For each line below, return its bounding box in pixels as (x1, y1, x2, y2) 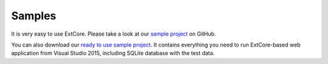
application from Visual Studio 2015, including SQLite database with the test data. (11, 50, 215, 57)
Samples (11, 9, 56, 22)
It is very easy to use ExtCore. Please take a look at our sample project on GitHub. (11, 30, 216, 37)
